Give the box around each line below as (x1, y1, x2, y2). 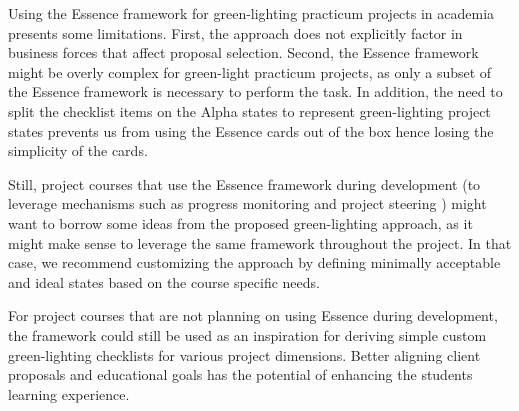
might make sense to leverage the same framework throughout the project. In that (8, 232, 512, 253)
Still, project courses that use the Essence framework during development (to (8, 173, 481, 194)
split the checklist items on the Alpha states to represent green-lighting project (8, 100, 491, 121)
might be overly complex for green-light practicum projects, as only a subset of (8, 61, 492, 82)
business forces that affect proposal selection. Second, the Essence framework (8, 42, 479, 63)
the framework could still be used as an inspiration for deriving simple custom (8, 324, 487, 345)
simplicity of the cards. (8, 140, 148, 161)
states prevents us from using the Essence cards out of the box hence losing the (8, 120, 494, 141)
